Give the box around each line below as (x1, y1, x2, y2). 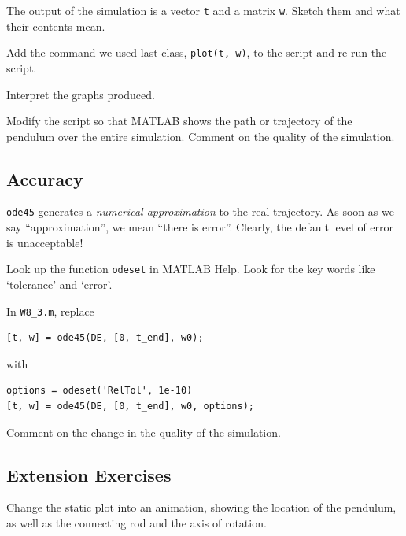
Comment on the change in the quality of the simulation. (6, 423, 281, 440)
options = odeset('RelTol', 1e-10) (6, 385, 193, 397)
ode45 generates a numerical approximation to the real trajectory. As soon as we (6, 203, 394, 220)
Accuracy (6, 166, 83, 190)
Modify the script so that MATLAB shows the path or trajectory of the (6, 113, 352, 129)
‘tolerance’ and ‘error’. (6, 275, 113, 292)
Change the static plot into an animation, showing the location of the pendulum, (6, 499, 397, 516)
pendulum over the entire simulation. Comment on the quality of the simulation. (6, 128, 395, 144)
